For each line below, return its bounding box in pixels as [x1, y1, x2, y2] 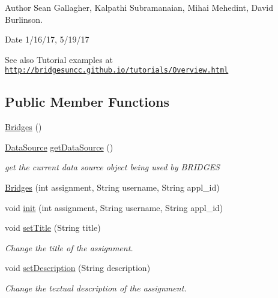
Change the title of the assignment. [5, 241, 133, 254]
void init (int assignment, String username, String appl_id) [5, 201, 223, 213]
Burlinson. [5, 13, 43, 25]
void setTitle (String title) [5, 221, 101, 234]
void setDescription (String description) [5, 261, 151, 274]
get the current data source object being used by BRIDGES [5, 161, 220, 173]
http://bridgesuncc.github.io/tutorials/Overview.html [5, 66, 229, 75]
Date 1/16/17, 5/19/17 [5, 33, 89, 46]
